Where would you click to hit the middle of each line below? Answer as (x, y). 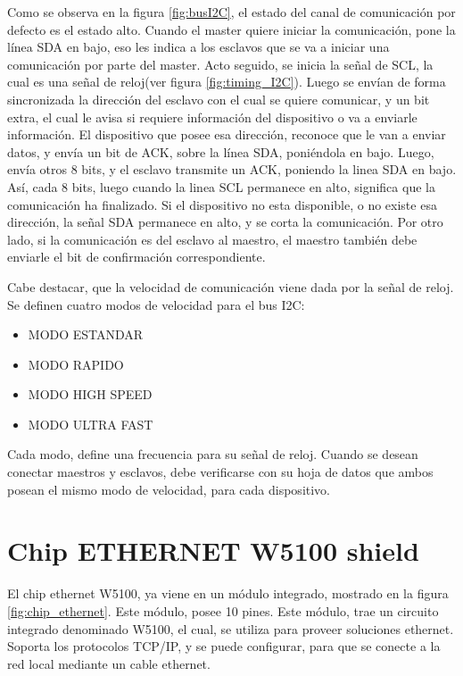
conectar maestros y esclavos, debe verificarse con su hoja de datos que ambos (220, 472)
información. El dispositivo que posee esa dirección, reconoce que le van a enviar (227, 134)
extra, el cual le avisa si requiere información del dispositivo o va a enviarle (212, 117)
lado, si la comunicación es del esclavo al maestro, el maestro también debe (212, 239)
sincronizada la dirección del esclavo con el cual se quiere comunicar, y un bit (219, 99)
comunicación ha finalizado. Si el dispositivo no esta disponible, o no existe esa (222, 204)
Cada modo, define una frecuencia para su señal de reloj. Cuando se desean (213, 454)
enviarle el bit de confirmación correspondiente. (136, 257)
